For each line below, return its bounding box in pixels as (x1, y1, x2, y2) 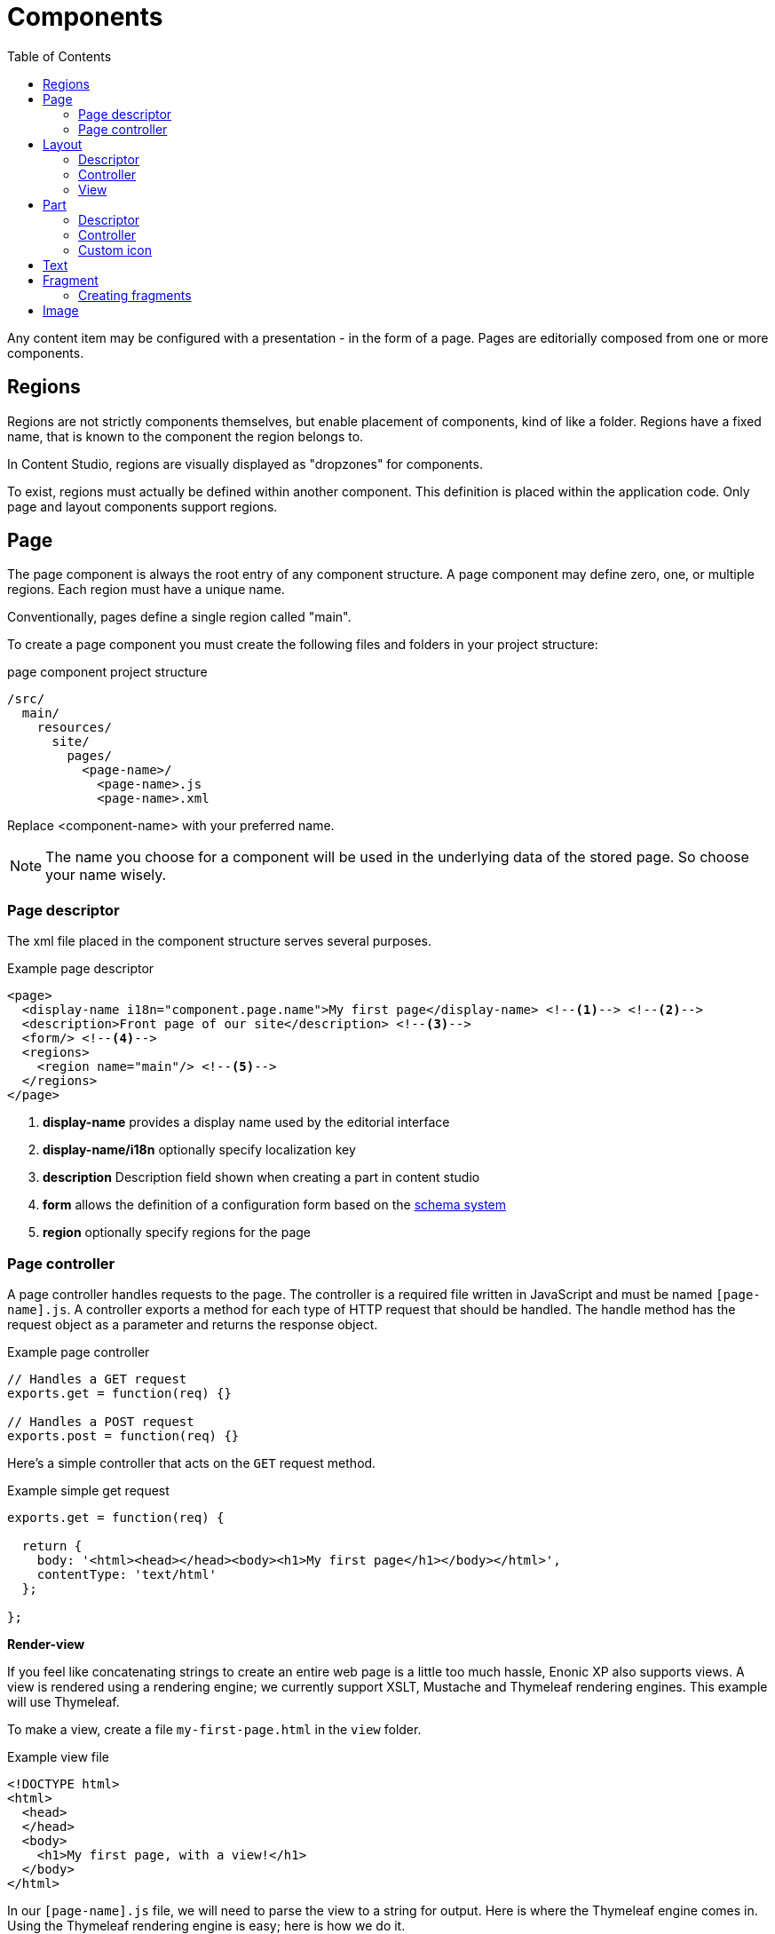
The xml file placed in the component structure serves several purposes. (7, 933, 432, 949)
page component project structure (7, 664, 208, 680)
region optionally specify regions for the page (43, 1225, 312, 1240)
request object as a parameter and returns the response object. (7, 1316, 378, 1332)
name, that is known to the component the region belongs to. (7, 428, 364, 444)
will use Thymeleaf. (7, 1693, 120, 1709)
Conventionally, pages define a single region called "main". (7, 609, 352, 625)
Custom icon (78, 242, 152, 258)
